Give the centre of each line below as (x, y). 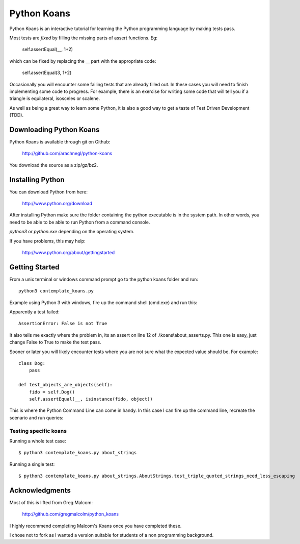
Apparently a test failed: (34, 312)
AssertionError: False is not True (63, 324)
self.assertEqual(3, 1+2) (47, 73)
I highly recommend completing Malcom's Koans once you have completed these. (96, 526)
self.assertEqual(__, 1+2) (48, 50)
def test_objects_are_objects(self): (66, 385)
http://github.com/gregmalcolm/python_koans (71, 514)
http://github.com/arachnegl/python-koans (67, 154)
